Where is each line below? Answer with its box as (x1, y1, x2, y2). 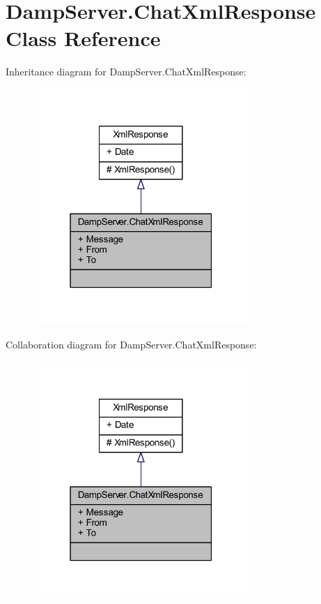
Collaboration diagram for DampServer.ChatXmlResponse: (6, 337, 257, 352)
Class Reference (6, 24, 161, 52)
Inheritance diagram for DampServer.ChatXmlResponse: (6, 64, 246, 79)
